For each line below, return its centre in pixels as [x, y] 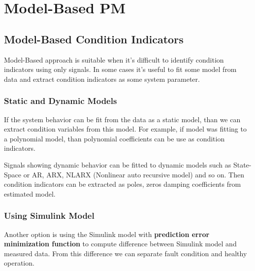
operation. [19, 263]
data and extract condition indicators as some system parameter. [102, 79]
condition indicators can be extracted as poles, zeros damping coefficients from [123, 184]
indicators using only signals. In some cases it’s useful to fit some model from [120, 69]
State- [242, 164]
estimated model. [30, 193]
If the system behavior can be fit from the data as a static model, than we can [122, 119]
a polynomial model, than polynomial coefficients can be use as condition [114, 138]
